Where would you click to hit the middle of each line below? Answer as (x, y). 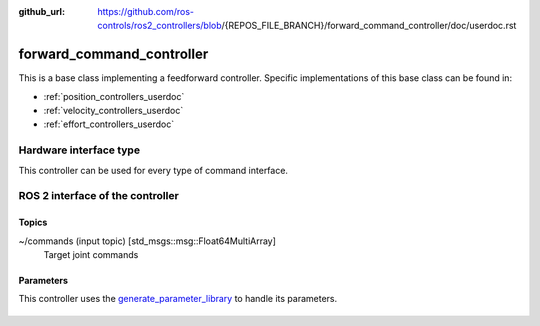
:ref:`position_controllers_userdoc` (114, 96)
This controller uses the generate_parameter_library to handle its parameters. (178, 299)
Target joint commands (91, 254)
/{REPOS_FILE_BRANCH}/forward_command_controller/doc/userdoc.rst (369, 26)
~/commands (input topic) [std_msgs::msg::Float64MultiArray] (147, 241)
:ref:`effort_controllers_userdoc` (109, 124)
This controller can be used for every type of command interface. (153, 170)
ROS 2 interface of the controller (98, 196)
